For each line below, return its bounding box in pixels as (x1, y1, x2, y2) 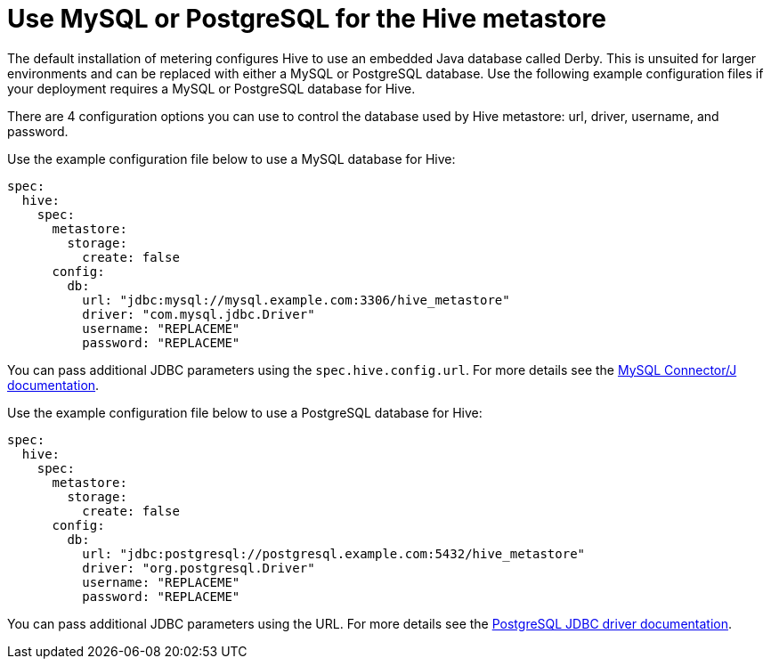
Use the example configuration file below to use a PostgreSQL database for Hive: (7, 404, 483, 420)
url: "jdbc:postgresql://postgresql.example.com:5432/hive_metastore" (82, 546, 586, 561)
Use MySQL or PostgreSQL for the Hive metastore (7, 4, 606, 34)
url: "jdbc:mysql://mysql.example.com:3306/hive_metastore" (82, 292, 510, 307)
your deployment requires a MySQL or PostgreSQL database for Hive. (7, 80, 416, 96)
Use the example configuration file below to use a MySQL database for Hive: (7, 150, 456, 166)
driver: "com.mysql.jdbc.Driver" (82, 306, 315, 321)
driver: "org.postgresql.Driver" (82, 560, 315, 575)
